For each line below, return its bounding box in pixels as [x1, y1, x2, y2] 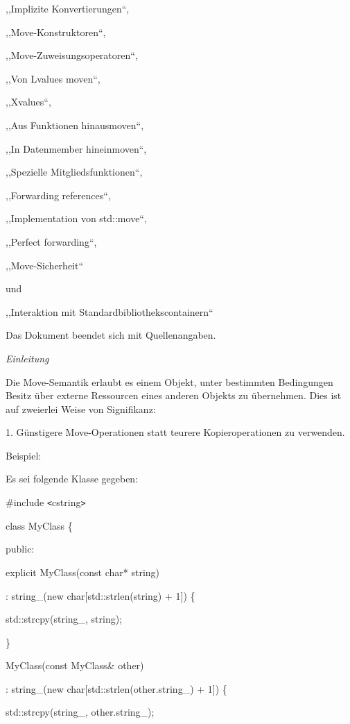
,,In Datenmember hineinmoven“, [6, 141, 147, 155]
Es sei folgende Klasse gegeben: [6, 471, 139, 486]
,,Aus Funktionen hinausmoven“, [6, 117, 144, 132]
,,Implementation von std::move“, [6, 211, 147, 226]
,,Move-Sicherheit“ [6, 258, 84, 272]
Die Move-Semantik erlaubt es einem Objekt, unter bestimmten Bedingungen [6, 374, 333, 389]
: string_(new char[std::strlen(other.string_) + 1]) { [6, 681, 227, 696]
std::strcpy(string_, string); [6, 612, 123, 626]
